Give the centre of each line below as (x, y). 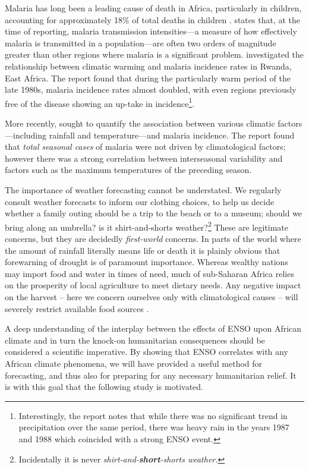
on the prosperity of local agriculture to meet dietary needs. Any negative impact (153, 285)
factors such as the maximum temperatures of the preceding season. (128, 170)
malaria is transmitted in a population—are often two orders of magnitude (141, 43)
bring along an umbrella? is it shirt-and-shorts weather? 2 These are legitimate (147, 226)
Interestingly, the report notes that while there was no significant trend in (153, 415)
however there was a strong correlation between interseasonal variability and (144, 158)
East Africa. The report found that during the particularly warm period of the (148, 78)
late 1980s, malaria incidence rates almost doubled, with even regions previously (151, 89)
